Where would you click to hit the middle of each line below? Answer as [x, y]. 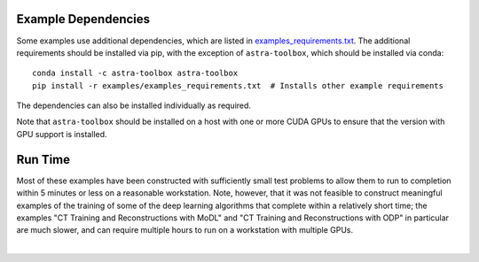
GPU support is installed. [62, 134]
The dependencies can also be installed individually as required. [134, 105]
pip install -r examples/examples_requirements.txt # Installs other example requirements [238, 85]
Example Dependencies [83, 19]
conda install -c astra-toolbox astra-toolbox [135, 73]
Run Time [43, 159]
